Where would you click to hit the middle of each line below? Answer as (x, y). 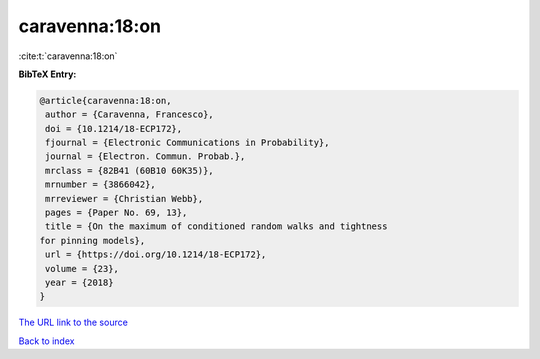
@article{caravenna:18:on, (105, 100)
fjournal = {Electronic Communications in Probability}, (187, 143)
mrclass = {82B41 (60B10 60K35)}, (129, 170)
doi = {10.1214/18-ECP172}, (114, 128)
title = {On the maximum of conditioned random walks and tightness (216, 226)
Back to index (46, 341)
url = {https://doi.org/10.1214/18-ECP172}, (156, 254)
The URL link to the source (73, 322)
